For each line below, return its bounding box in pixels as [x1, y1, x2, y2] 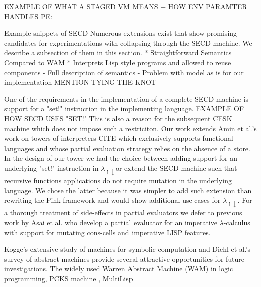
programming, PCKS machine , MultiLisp [4, 273, 133, 284]
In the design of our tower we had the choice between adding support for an [4, 153, 238, 163]
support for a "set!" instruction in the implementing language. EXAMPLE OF [4, 103, 244, 114]
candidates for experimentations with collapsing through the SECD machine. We [4, 37, 252, 48]
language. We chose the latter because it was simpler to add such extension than [4, 185, 252, 195]
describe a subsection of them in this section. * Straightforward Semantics [4, 47, 232, 58]
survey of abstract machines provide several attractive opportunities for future [4, 253, 245, 264]
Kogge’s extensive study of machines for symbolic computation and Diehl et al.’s [4, 244, 251, 254]
